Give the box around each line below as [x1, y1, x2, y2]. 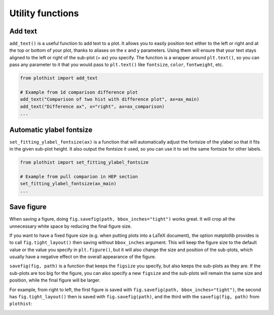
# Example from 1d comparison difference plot [20, 89, 138, 95]
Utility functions [9, 8, 79, 19]
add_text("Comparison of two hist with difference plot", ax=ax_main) [20, 96, 200, 102]
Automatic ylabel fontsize [9, 125, 93, 134]
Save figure [9, 203, 47, 212]
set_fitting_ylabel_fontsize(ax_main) [20, 181, 117, 187]
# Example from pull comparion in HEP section [20, 173, 138, 180]
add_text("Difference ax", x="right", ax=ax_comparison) [20, 103, 165, 109]
